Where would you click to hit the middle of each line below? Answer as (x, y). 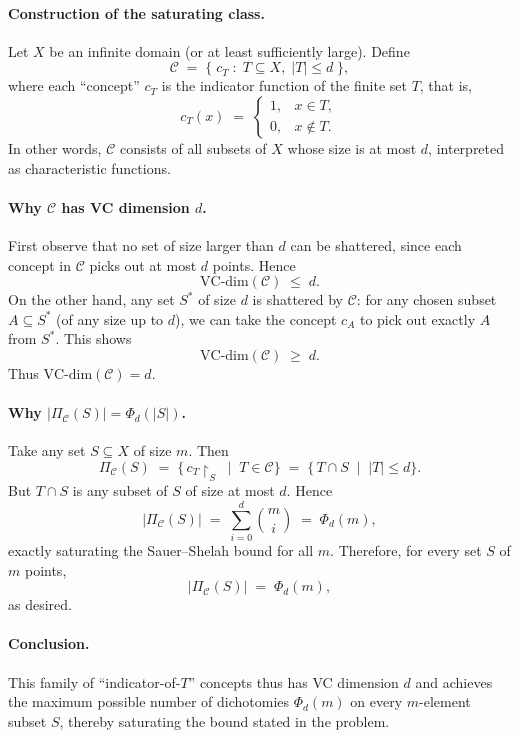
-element (445, 701)
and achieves (454, 681)
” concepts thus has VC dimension (293, 681)
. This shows (93, 338)
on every (376, 701)
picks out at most (143, 264)
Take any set (47, 450)
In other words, (55, 147)
